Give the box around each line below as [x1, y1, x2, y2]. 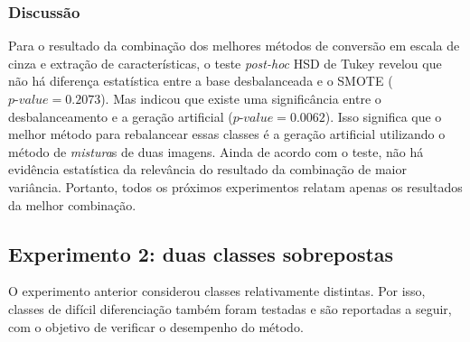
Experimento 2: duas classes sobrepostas [8, 239, 394, 267]
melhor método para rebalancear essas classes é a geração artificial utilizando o [8, 125, 446, 143]
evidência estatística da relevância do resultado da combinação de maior [8, 160, 407, 179]
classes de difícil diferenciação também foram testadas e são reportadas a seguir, [8, 299, 452, 318]
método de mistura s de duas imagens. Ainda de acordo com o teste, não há [8, 142, 424, 161]
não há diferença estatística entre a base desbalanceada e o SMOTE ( [8, 71, 393, 90]
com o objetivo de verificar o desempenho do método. [8, 317, 304, 336]
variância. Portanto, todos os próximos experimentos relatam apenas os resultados [8, 177, 463, 196]
